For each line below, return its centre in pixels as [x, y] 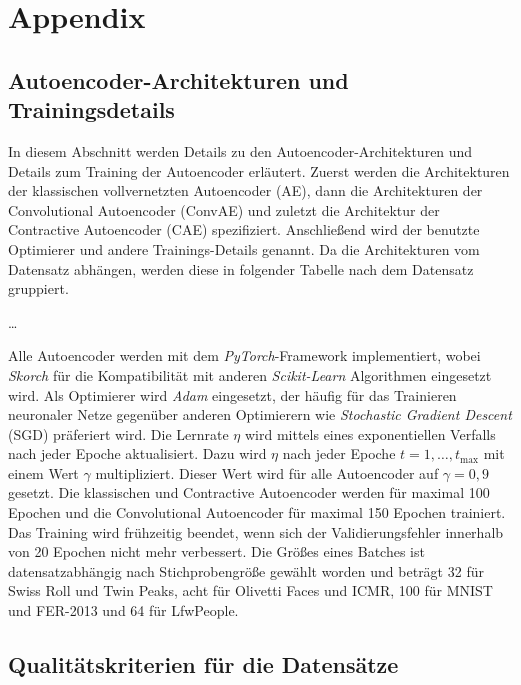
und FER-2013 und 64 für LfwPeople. [123, 610]
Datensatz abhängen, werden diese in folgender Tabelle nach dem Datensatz [241, 268]
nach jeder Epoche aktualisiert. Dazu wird [137, 453]
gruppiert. [38, 288]
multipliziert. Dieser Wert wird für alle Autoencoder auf [267, 472]
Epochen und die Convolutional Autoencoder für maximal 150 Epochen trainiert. [257, 512]
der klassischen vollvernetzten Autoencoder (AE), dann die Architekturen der [245, 190]
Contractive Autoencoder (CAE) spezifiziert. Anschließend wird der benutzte [244, 229]
